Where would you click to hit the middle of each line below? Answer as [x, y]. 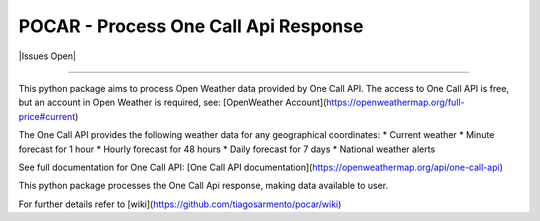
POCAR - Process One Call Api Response [191, 26]
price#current [47, 116]
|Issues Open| [47, 56]
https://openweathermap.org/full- [395, 102]
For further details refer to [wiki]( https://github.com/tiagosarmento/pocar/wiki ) [180, 204]
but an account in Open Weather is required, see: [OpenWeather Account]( [172, 102]
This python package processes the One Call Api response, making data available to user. [203, 186]
